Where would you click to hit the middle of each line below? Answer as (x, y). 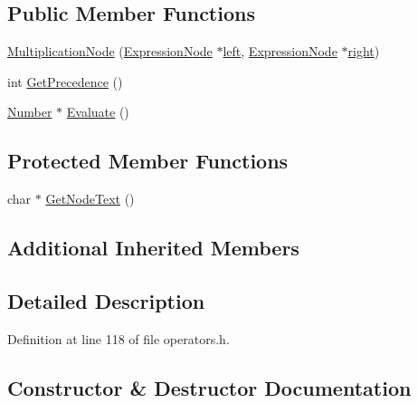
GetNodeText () (90, 199)
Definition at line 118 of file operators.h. (119, 338)
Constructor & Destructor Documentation (209, 387)
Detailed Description (106, 300)
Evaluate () (98, 112)
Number (30, 112)
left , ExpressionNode (280, 51)
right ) (364, 51)
